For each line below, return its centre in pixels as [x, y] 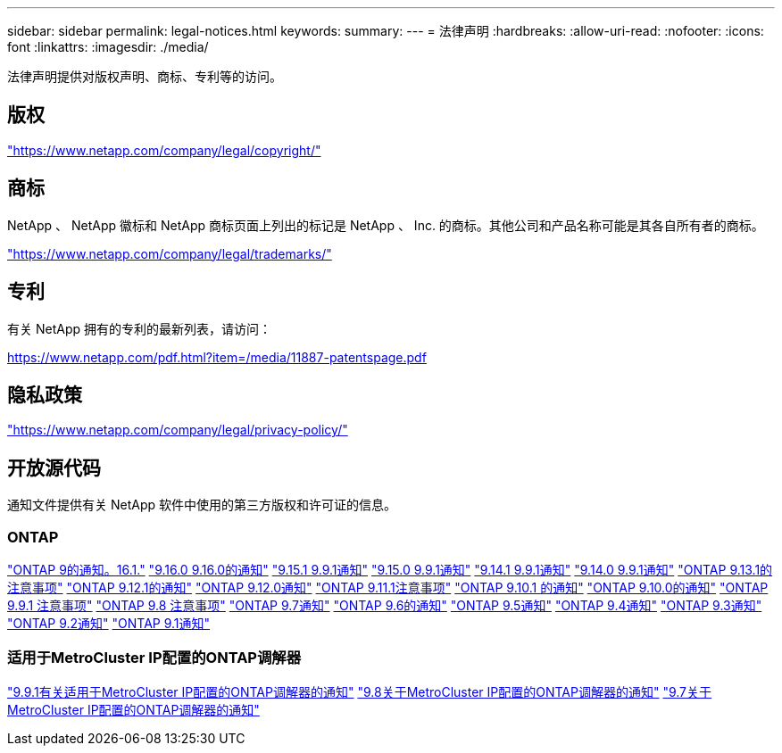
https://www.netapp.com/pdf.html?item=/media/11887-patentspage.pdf [217, 357]
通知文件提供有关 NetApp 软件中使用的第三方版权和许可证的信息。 [202, 505]
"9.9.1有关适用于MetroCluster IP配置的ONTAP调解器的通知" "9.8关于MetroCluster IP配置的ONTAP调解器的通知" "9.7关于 [360, 691]
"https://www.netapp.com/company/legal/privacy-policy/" [178, 430]
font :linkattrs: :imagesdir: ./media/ [108, 47]
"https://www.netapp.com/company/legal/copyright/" [164, 150]
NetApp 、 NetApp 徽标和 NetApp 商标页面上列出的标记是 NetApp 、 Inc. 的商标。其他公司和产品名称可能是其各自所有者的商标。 [386, 225]
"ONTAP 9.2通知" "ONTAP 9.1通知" [109, 623]
